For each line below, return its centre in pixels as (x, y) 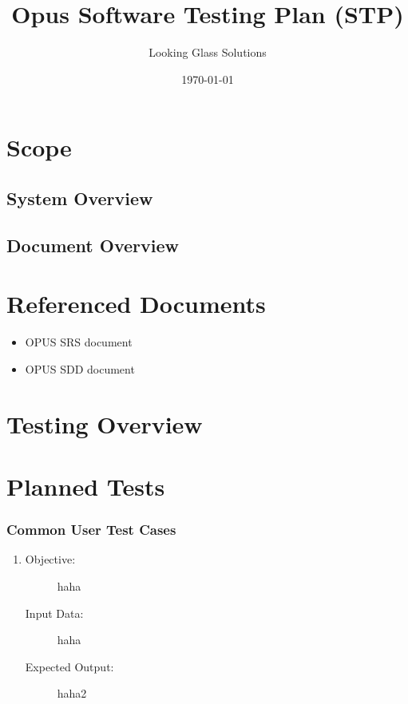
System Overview (80, 198)
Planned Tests (86, 486)
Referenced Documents (136, 304)
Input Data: (54, 613)
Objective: (50, 559)
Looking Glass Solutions (208, 52)
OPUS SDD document (80, 368)
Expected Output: (69, 666)
